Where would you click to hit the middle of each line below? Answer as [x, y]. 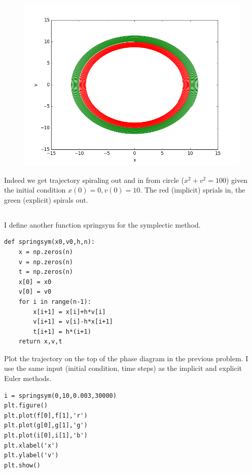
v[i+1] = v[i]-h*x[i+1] [73, 322]
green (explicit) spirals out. [46, 199]
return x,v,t [40, 342]
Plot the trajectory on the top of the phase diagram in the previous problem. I [126, 358]
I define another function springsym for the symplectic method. [102, 224]
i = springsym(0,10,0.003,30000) [60, 396]
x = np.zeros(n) [46, 252]
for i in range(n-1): [55, 302]
